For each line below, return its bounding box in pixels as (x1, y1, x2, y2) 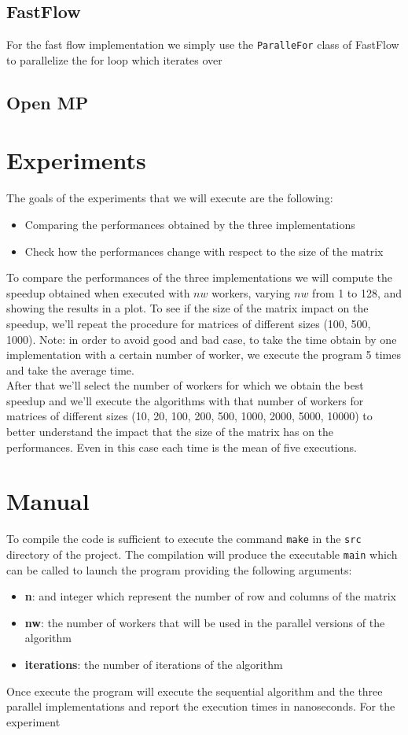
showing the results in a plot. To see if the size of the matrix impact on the (6, 300, 369, 316)
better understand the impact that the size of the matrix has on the (6, 423, 334, 440)
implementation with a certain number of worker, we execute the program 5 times (6, 346, 401, 363)
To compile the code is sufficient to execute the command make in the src (6, 530, 362, 547)
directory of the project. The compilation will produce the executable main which (6, 546, 398, 563)
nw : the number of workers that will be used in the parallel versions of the (24, 614, 385, 630)
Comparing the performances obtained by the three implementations (24, 216, 355, 232)
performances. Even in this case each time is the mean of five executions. (6, 438, 357, 455)
